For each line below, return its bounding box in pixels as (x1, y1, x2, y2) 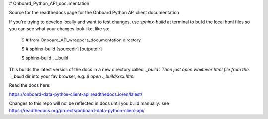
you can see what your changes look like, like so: (9, 26, 110, 32)
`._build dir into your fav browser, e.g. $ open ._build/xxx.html (9, 73, 134, 79)
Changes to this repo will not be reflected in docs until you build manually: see (9, 100, 169, 106)
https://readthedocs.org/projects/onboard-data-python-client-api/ (9, 107, 145, 113)
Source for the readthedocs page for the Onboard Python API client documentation (9, 10, 180, 16)
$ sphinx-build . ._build (21, 55, 68, 61)
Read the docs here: (9, 82, 51, 88)
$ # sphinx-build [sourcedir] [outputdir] (21, 46, 102, 52)
